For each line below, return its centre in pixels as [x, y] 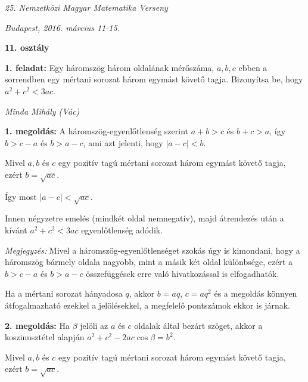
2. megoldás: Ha [37, 325]
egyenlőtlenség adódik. [122, 230]
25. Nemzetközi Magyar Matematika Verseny [86, 7]
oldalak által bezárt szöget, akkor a [198, 325]
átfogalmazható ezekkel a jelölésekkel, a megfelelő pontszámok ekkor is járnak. [147, 305]
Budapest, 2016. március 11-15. [62, 27]
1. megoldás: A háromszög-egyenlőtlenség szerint [97, 131]
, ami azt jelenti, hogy [123, 142]
